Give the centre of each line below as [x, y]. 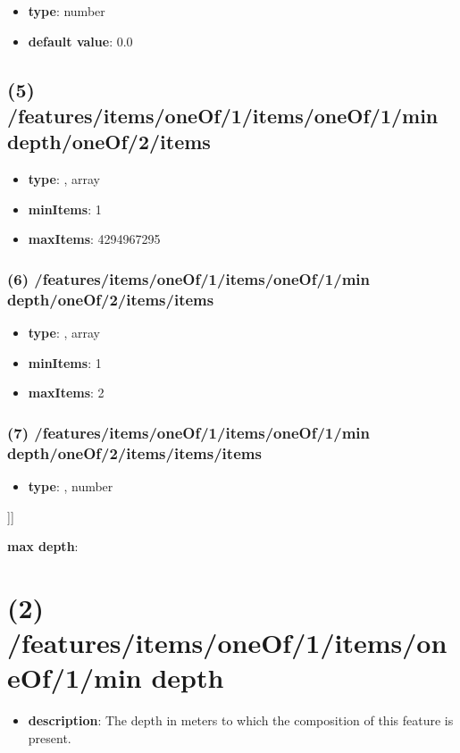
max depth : [43, 546]
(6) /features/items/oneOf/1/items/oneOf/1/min [189, 278]
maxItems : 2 [66, 393]
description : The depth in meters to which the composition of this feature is [241, 720]
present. [50, 737]
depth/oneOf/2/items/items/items [134, 452]
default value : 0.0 [80, 41]
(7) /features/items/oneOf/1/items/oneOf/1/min [189, 432]
